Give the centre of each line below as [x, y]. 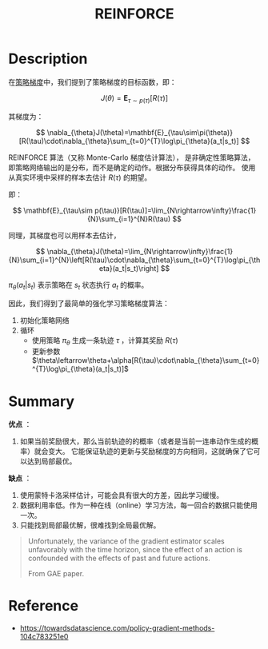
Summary [41, 401]
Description [48, 59]
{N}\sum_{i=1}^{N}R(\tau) [129, 219]
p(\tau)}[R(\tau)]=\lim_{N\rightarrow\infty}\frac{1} [176, 210]
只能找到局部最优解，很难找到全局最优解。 [90, 525]
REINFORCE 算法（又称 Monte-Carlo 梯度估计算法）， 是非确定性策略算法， [132, 157]
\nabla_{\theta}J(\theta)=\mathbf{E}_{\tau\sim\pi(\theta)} [140, 132]
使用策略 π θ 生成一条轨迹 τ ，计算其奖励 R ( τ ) [105, 341]
